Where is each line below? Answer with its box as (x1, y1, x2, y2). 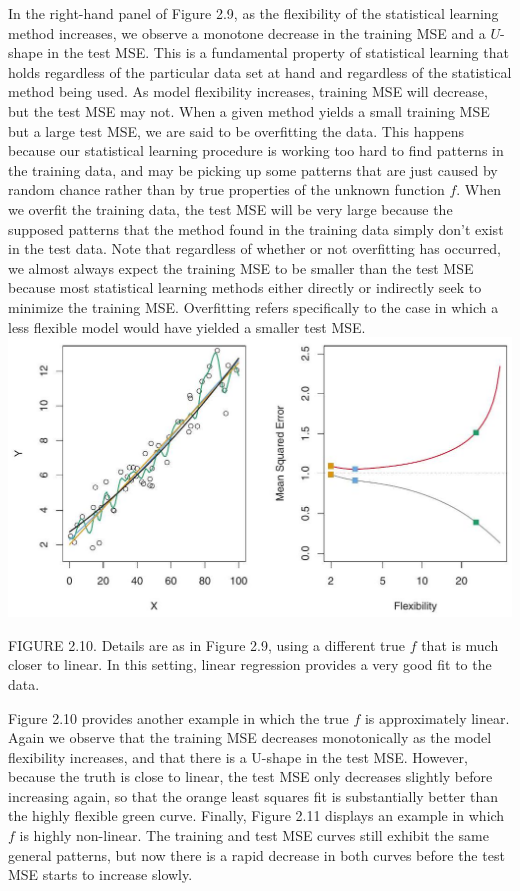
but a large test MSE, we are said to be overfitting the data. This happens (8, 120, 465, 141)
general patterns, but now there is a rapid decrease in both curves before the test (8, 844, 505, 865)
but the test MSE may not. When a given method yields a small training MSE (8, 100, 490, 121)
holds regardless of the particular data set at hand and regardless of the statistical (8, 61, 512, 82)
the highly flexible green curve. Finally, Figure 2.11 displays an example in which (8, 805, 505, 826)
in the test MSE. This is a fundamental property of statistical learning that (47, 42, 509, 63)
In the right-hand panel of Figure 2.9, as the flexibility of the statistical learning (8, 3, 499, 23)
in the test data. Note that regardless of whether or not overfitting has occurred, (8, 238, 501, 259)
